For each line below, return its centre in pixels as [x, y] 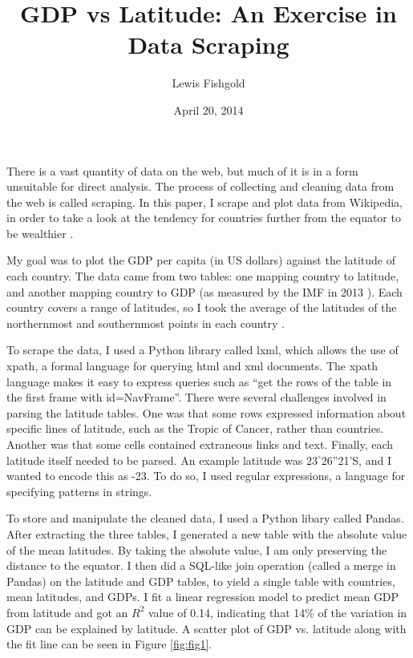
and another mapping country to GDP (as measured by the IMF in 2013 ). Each [204, 291]
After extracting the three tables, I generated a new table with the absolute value [207, 533]
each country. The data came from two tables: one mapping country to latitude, [203, 276]
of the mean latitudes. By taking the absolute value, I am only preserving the [197, 549]
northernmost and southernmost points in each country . [146, 323]
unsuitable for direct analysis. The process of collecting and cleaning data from [200, 186]
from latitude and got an [67, 612]
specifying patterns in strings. [79, 491]
